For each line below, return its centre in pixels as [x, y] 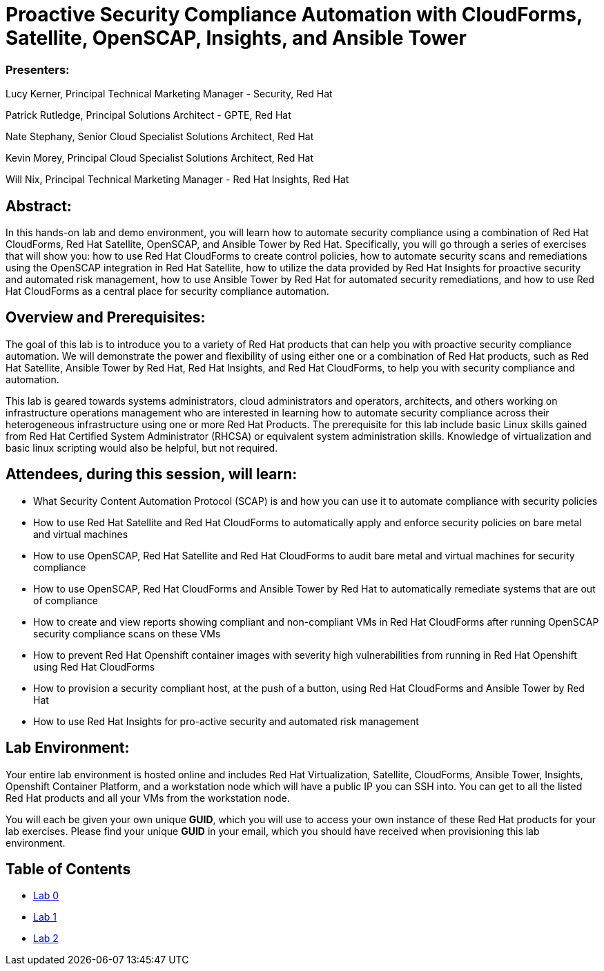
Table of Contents [68, 869]
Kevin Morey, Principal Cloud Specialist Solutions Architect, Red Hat [160, 158]
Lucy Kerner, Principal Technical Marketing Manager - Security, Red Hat [169, 94]
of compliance [66, 600]
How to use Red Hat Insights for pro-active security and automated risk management [226, 721]
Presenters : [38, 69]
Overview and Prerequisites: [106, 318]
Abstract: [39, 206]
